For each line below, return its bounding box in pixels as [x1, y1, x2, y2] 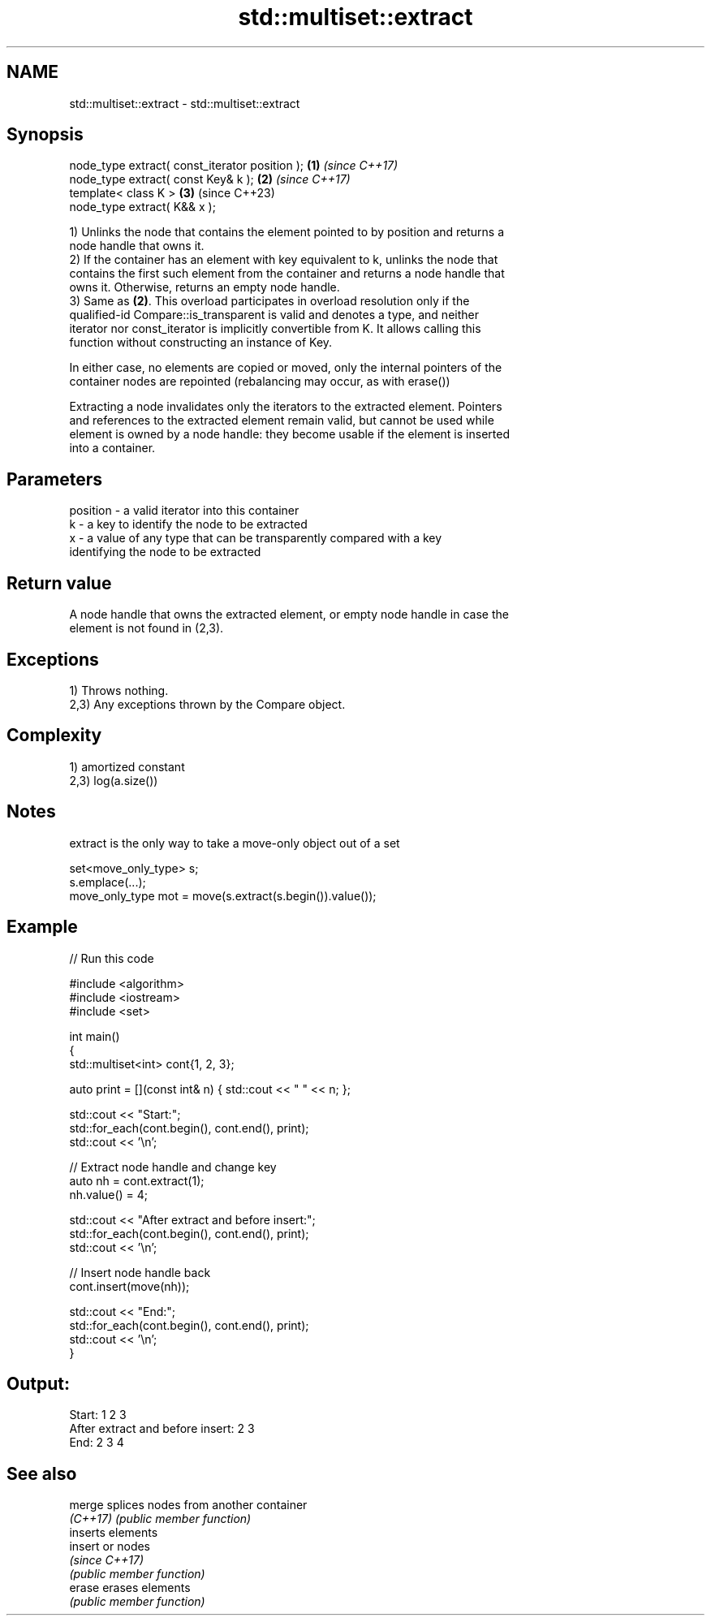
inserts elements [69, 1525, 158, 1540]
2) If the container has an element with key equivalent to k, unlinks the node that [69, 252, 498, 267]
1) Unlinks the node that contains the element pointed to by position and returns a [69, 225, 505, 239]
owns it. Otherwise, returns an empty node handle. [69, 280, 340, 295]
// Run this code [69, 951, 154, 965]
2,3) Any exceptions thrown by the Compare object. [69, 697, 346, 711]
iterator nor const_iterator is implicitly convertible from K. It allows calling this [69, 321, 481, 336]
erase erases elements [69, 1581, 191, 1595]
